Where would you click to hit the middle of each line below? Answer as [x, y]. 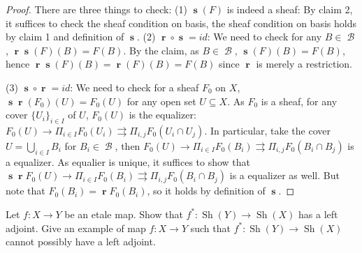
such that [210, 228]
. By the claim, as [161, 50]
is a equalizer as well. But [284, 175]
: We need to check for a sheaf [135, 87]
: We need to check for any [265, 37]
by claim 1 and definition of [65, 37]
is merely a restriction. [304, 64]
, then [128, 145]
